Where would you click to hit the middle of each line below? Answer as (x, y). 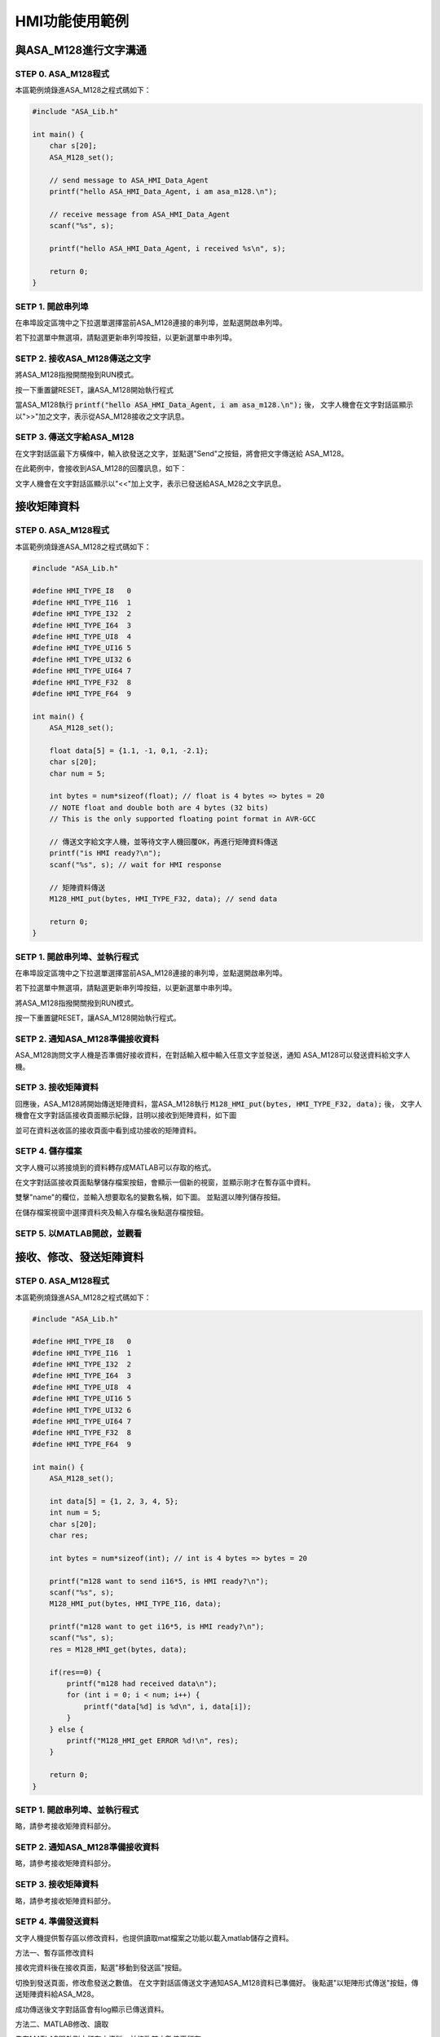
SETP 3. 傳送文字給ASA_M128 (75, 438)
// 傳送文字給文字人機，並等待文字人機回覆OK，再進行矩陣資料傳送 (164, 842)
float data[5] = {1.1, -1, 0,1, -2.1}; (129, 750)
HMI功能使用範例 (72, 21)
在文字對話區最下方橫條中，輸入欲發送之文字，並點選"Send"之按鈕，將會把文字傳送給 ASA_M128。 (182, 453)
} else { (67, 1729)
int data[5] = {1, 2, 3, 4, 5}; (114, 1501)
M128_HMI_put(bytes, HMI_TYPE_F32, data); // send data (163, 899)
